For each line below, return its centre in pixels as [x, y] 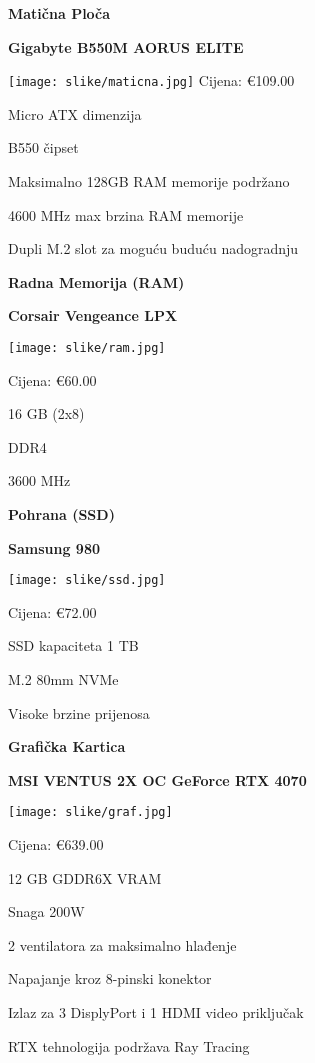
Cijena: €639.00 [56, 844]
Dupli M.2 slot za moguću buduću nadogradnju [153, 248]
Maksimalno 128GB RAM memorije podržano [149, 181]
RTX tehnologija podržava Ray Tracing [129, 1045]
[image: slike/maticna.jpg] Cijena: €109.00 [151, 80]
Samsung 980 [54, 547]
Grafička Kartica [67, 746]
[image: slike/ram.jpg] [87, 348]
